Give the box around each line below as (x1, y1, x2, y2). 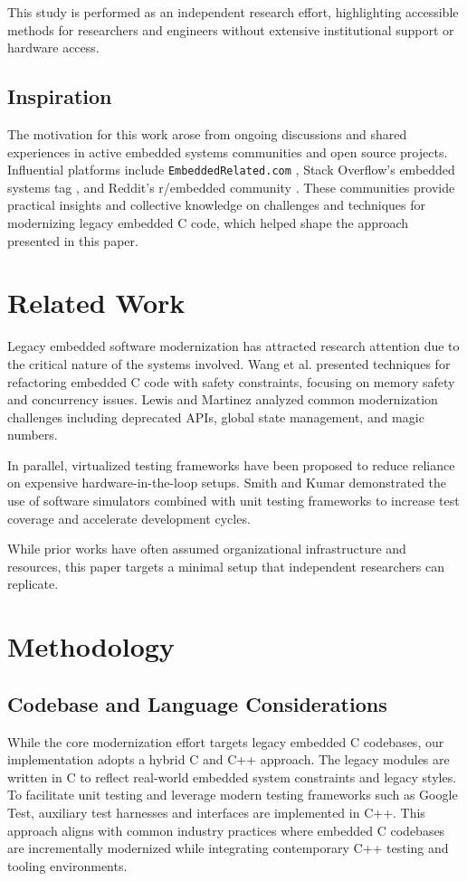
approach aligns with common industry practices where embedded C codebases (7, 820, 445, 839)
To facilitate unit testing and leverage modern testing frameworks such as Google (7, 785, 458, 804)
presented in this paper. (7, 231, 138, 250)
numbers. (7, 425, 58, 444)
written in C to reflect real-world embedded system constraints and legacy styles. (7, 767, 457, 786)
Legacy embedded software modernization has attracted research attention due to (7, 336, 460, 355)
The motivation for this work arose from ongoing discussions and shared (7, 124, 407, 143)
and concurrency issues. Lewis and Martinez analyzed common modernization (7, 390, 438, 409)
